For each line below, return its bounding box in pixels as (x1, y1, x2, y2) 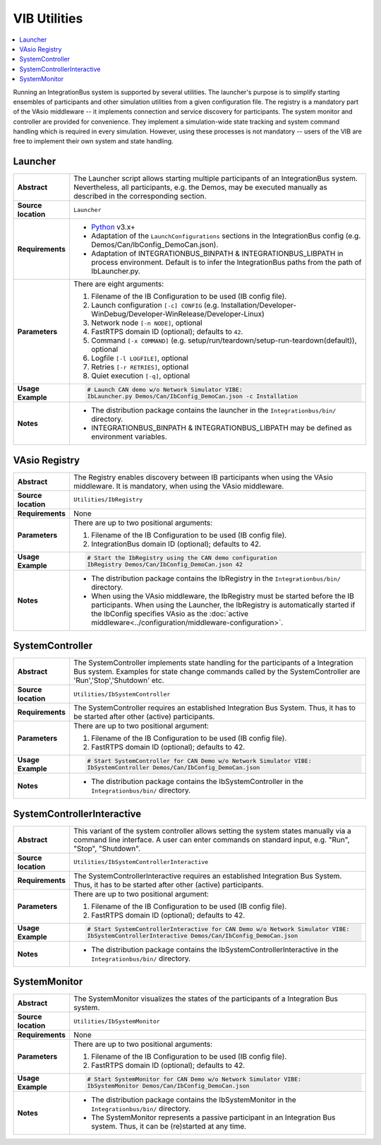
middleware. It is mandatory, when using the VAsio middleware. (73, 481, 284, 491)
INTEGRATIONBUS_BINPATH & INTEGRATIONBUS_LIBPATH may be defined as (90, 423, 352, 433)
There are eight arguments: (73, 279, 164, 289)
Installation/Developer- (220, 300, 297, 310)
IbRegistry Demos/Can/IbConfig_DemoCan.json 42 (87, 560, 243, 568)
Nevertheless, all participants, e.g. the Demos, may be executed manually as (73, 182, 327, 192)
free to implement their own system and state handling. (13, 137, 174, 146)
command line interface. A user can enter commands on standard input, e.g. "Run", (73, 834, 350, 844)
